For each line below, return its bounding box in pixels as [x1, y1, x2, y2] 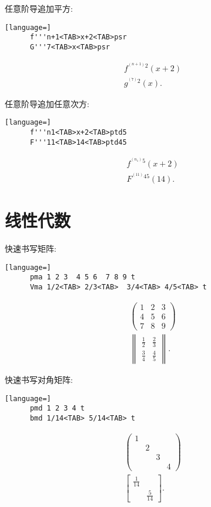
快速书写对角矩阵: [5, 373, 73, 385]
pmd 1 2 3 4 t [29, 404, 85, 413]
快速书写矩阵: [5, 242, 56, 255]
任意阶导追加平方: [5, 2, 73, 14]
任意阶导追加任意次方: [5, 97, 89, 109]
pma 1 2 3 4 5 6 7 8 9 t [29, 273, 135, 282]
